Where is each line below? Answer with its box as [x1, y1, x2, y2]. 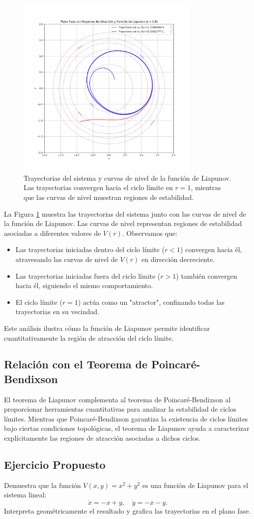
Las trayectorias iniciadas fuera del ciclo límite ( [15, 270, 161, 281]
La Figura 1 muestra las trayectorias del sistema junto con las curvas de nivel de [4, 208, 246, 219]
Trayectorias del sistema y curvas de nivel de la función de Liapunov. [24, 172, 231, 183]
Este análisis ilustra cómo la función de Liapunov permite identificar [4, 323, 210, 333]
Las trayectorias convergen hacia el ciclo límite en [24, 182, 173, 193]
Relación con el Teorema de [4, 357, 148, 372]
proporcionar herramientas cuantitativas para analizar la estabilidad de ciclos [4, 404, 236, 414]
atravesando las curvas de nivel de [15, 254, 118, 264]
